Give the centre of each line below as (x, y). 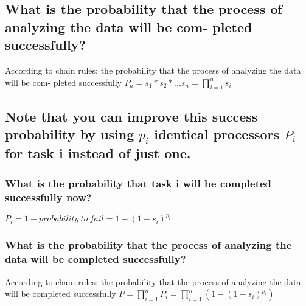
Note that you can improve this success (131, 116)
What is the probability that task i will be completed (138, 183)
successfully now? (48, 197)
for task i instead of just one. (98, 153)
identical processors (217, 134)
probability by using (70, 134)
